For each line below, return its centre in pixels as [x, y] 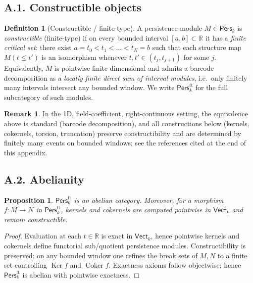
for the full [212, 87]
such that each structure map [197, 47]
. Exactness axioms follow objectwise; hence [175, 265]
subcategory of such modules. [49, 97]
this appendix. [26, 152]
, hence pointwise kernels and [195, 236]
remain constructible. [36, 219]
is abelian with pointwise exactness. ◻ [81, 274]
